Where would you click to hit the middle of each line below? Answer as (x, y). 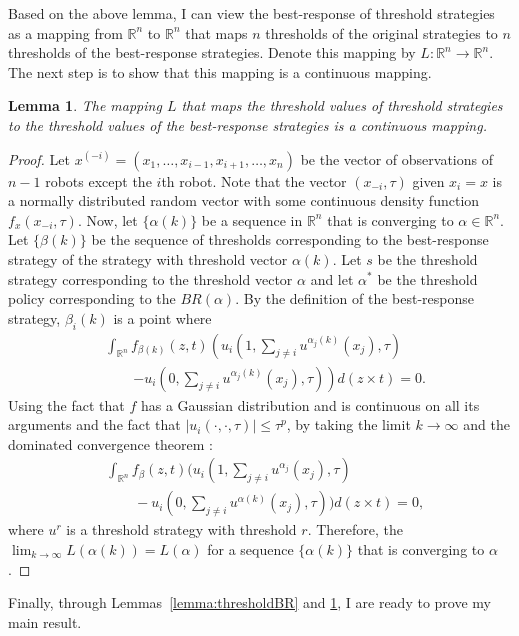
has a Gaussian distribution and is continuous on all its (310, 404)
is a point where (162, 317)
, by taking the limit (348, 424)
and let (332, 278)
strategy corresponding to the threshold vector (150, 278)
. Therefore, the (355, 529)
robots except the (98, 180)
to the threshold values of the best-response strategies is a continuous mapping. (247, 124)
